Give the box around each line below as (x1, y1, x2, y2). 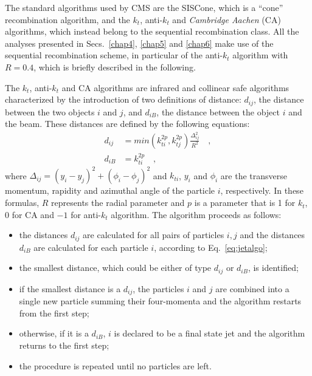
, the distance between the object (156, 105, 280, 118)
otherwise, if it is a (19, 327, 89, 340)
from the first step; (19, 306, 89, 319)
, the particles (133, 282, 184, 295)
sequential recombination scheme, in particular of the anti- (5, 49, 223, 61)
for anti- (71, 208, 102, 220)
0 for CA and (5, 208, 54, 220)
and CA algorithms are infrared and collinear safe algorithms (61, 81, 289, 94)
